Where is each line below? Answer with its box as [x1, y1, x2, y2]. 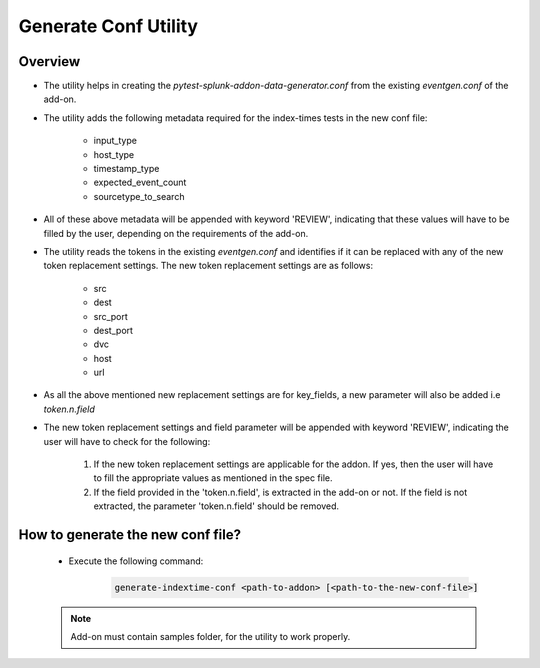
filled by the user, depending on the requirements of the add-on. [43, 227, 309, 239]
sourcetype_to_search [93, 190, 185, 202]
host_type [93, 148, 135, 160]
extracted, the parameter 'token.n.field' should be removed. [93, 500, 340, 512]
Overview [18, 53, 81, 70]
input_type [93, 135, 137, 147]
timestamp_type [93, 163, 160, 175]
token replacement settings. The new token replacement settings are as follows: [43, 260, 374, 272]
